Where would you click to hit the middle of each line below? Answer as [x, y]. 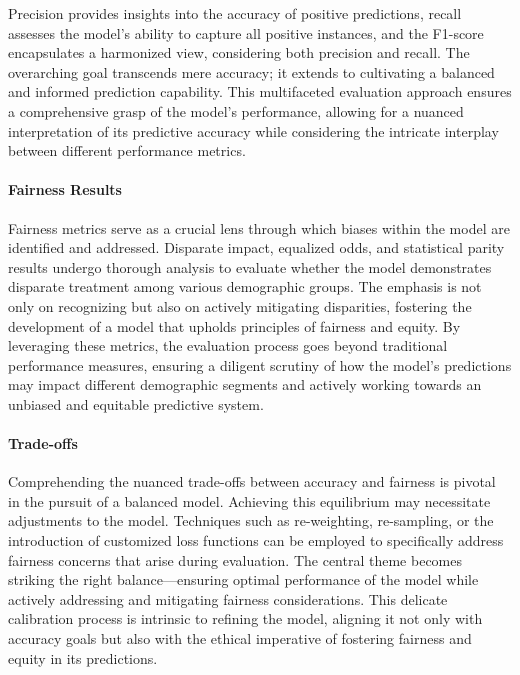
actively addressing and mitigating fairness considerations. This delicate [228, 598]
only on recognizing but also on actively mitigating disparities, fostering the [240, 305]
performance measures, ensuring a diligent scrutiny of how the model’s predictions [260, 364]
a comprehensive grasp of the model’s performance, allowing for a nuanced [236, 110]
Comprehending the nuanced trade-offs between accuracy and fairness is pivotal [252, 481]
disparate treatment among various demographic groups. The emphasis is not [245, 286]
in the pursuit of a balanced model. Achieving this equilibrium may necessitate [249, 500]
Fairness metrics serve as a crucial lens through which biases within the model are [259, 227]
